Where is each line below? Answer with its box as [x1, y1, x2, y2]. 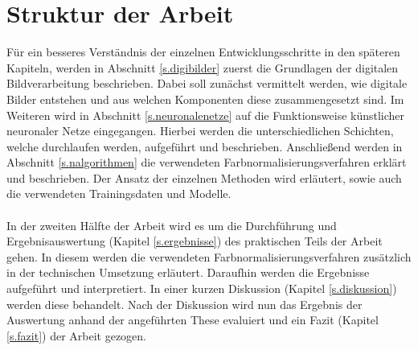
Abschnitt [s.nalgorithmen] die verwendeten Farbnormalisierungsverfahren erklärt [6, 154, 407, 171]
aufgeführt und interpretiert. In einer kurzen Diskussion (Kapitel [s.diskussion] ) [6, 280, 397, 297]
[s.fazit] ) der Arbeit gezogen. [6, 327, 146, 344]
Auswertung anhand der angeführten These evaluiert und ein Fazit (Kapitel [6, 311, 379, 328]
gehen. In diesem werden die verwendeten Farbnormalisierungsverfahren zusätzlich [6, 248, 412, 265]
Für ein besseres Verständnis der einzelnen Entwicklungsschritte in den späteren [6, 43, 400, 60]
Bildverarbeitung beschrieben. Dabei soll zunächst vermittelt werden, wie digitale [6, 75, 408, 92]
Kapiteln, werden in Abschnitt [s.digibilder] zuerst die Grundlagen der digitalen [6, 59, 399, 76]
